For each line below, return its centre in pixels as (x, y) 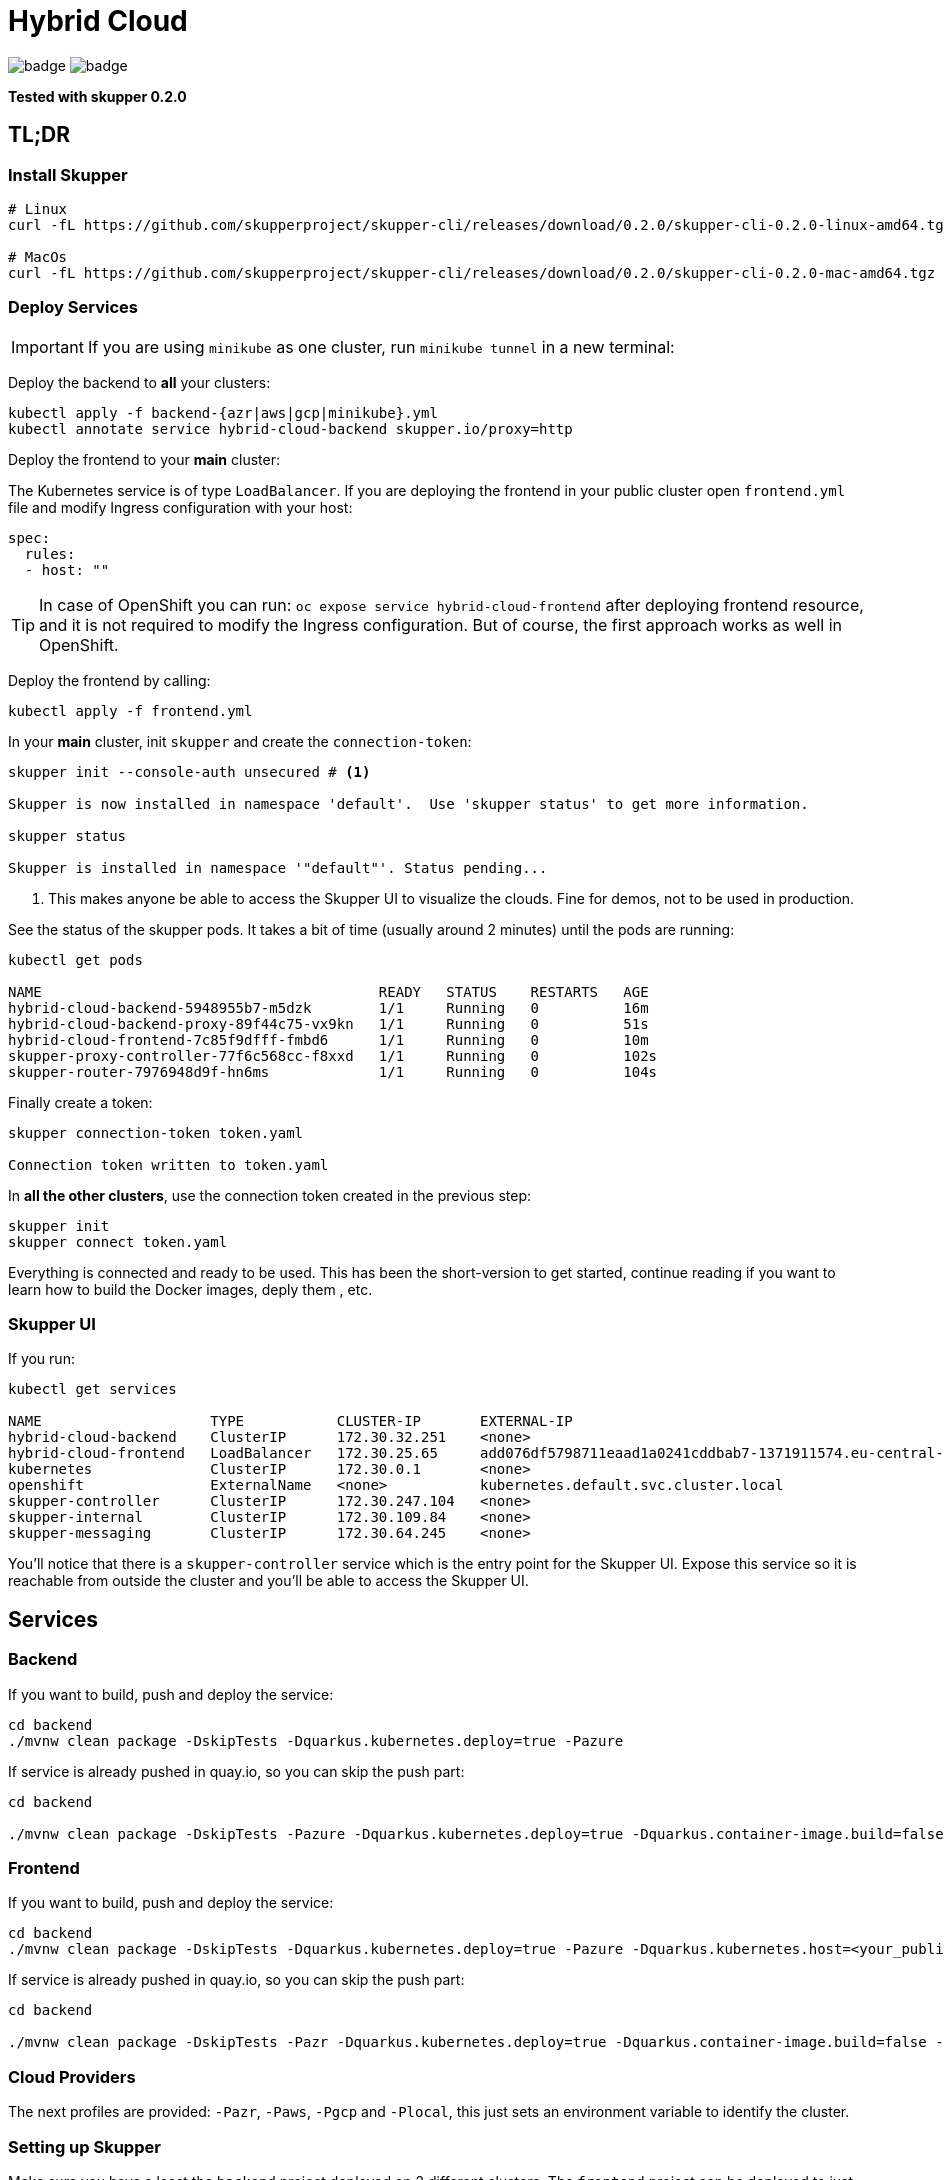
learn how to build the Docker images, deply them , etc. (190, 1289)
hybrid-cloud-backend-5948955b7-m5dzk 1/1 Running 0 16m (328, 1007)
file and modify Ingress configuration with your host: (180, 507)
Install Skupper (68, 174)
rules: (50, 553)
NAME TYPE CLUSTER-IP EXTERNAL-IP (290, 1421)
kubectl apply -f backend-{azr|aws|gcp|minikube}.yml (223, 412)
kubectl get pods (75, 959)
